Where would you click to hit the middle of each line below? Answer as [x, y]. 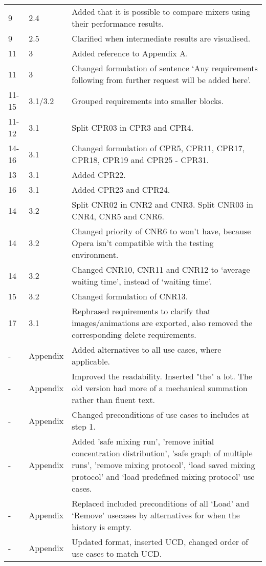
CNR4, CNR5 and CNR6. [118, 216]
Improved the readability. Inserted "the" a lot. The [162, 376]
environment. [95, 255]
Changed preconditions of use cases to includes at [160, 415]
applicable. [91, 361]
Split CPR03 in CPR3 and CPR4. [133, 127]
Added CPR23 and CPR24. [121, 189]
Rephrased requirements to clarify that [141, 311]
